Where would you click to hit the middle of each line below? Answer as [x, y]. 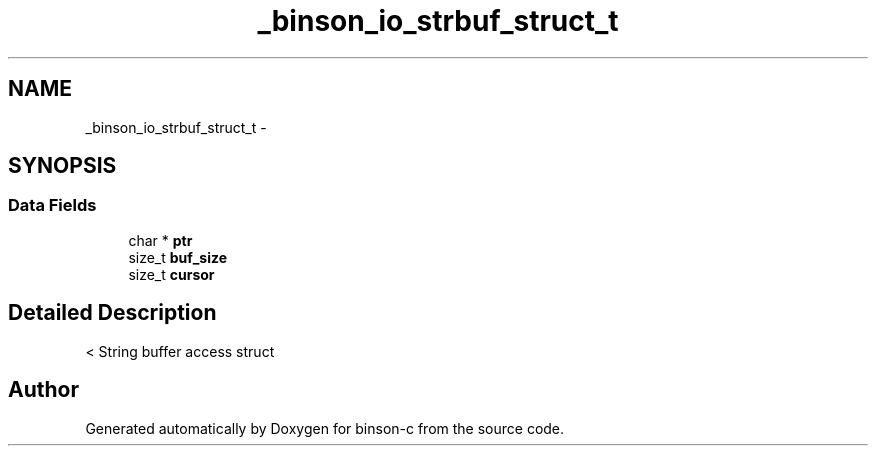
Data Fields [52, 205]
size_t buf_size [178, 257]
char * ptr [160, 240]
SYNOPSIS [62, 166]
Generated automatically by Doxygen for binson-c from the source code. [325, 428]
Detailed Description [112, 313]
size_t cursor [171, 274]
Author [43, 390]
